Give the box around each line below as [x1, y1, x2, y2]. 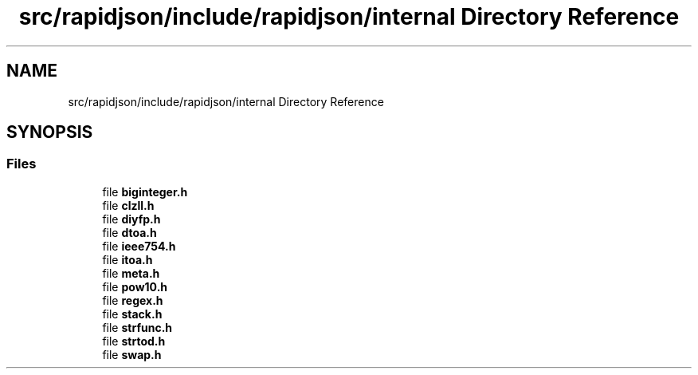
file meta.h [102, 266, 160, 280]
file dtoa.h [102, 225, 157, 239]
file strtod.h [102, 334, 166, 348]
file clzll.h [102, 198, 155, 212]
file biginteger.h [102, 184, 188, 199]
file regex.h [102, 293, 163, 307]
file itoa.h [102, 252, 153, 266]
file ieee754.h [102, 239, 176, 253]
